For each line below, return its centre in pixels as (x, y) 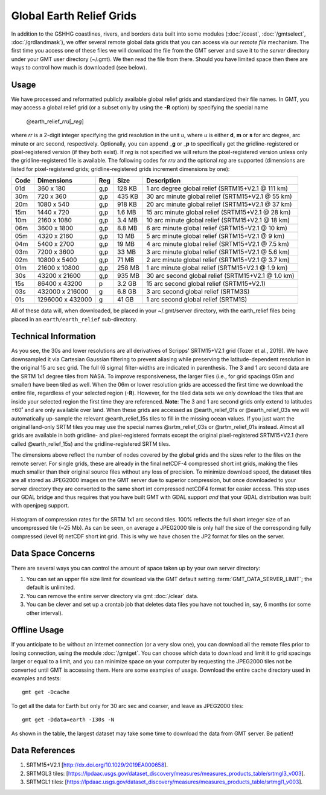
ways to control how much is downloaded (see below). (79, 68)
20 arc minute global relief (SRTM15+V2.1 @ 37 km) (219, 204)
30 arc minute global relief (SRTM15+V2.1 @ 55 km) (219, 196)
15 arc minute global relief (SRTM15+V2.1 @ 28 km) (218, 213)
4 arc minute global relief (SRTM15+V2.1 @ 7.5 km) (218, 244)
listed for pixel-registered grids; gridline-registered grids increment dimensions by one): (120, 169)
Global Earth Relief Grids (74, 16)
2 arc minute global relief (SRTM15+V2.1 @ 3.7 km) (218, 260)
